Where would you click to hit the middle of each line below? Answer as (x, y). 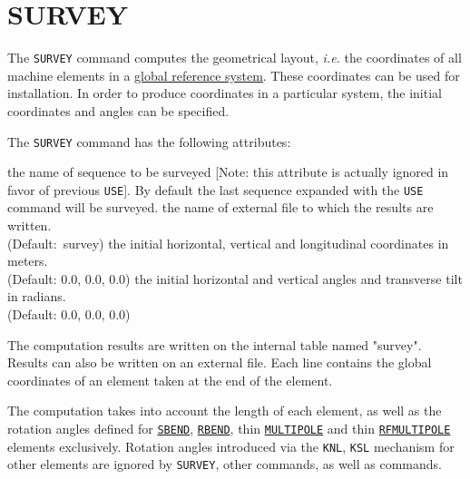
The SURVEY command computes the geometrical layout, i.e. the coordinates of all (235, 58)
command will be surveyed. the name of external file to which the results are (220, 207)
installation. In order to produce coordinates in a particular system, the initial (225, 93)
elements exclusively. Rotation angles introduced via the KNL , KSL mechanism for (231, 446)
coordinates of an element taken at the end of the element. (170, 380)
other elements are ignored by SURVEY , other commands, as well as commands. (225, 464)
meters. (28, 261)
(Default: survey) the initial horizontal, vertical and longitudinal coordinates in (228, 243)
